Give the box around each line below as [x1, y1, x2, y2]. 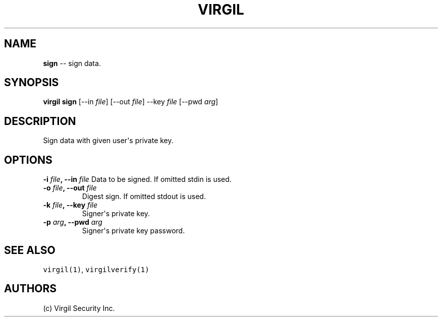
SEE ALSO [4, 243, 56, 256]
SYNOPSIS [4, 76, 59, 89]
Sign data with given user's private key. [43, 136, 174, 145]
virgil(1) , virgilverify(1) [43, 265, 149, 274]
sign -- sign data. [43, 58, 101, 68]
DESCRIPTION [4, 114, 76, 127]
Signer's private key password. [82, 226, 185, 235]
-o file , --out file [43, 183, 97, 192]
